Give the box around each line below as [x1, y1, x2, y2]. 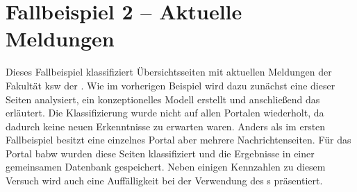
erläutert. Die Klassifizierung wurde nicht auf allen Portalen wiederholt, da [6, 105, 324, 120]
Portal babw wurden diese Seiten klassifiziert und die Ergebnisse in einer [6, 146, 315, 160]
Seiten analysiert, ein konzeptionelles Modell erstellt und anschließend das [6, 91, 320, 106]
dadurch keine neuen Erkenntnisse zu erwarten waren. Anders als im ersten [6, 119, 326, 133]
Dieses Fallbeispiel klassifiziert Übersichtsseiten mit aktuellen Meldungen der [6, 64, 332, 79]
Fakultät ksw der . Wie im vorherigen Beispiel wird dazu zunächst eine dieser [6, 78, 335, 92]
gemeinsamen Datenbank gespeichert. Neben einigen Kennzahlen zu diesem [6, 159, 326, 174]
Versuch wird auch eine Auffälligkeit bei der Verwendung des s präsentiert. [6, 173, 323, 188]
